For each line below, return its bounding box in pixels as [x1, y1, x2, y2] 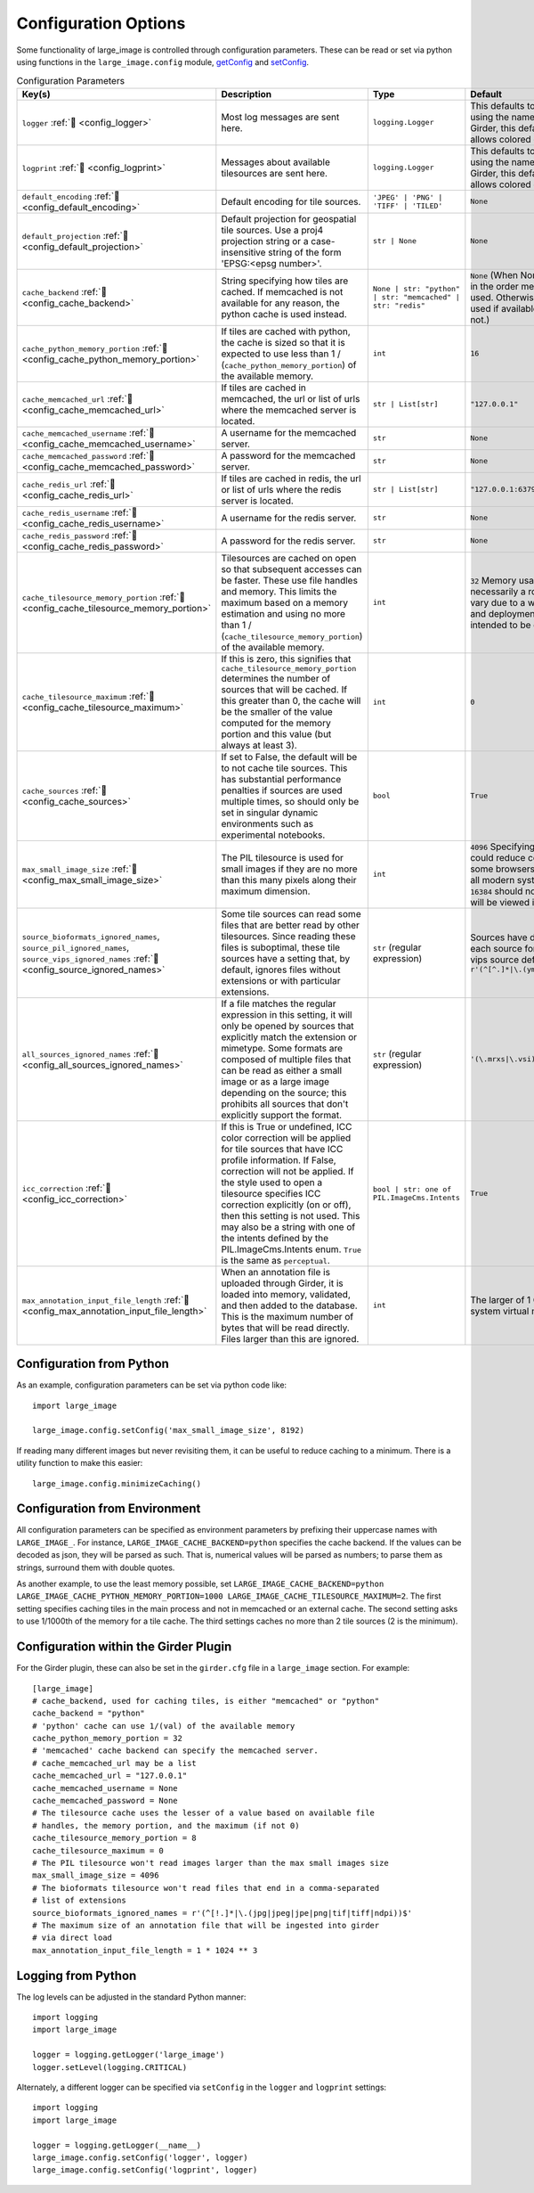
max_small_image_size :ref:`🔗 [21, 863, 138, 875]
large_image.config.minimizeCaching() [32, 1478, 202, 1488]
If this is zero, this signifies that [221, 652, 352, 665]
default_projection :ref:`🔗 [21, 229, 129, 241]
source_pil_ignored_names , [21, 941, 130, 953]
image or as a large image [221, 1075, 329, 1087]
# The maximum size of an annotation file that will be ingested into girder [32, 1920, 380, 1930]
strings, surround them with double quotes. [16, 1562, 175, 1573]
